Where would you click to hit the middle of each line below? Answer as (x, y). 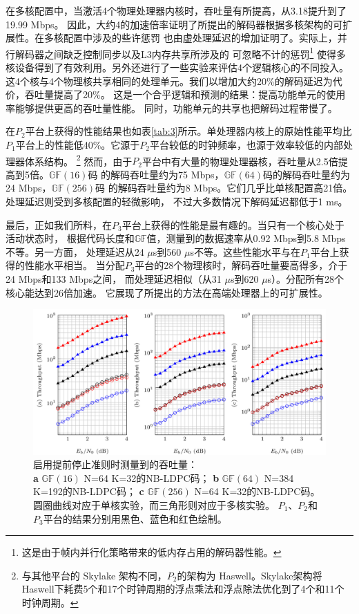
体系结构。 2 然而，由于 (78, 160)
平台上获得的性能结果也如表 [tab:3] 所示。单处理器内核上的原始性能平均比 (188, 131)
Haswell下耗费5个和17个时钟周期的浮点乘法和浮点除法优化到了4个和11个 (183, 589)
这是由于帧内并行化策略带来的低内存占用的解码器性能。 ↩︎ (152, 552)
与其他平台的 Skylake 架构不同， (94, 575)
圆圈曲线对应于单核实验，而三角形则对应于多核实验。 (154, 504)
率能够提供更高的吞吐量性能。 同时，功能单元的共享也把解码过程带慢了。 (172, 108)
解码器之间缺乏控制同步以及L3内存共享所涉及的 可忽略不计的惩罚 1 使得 (175, 53)
